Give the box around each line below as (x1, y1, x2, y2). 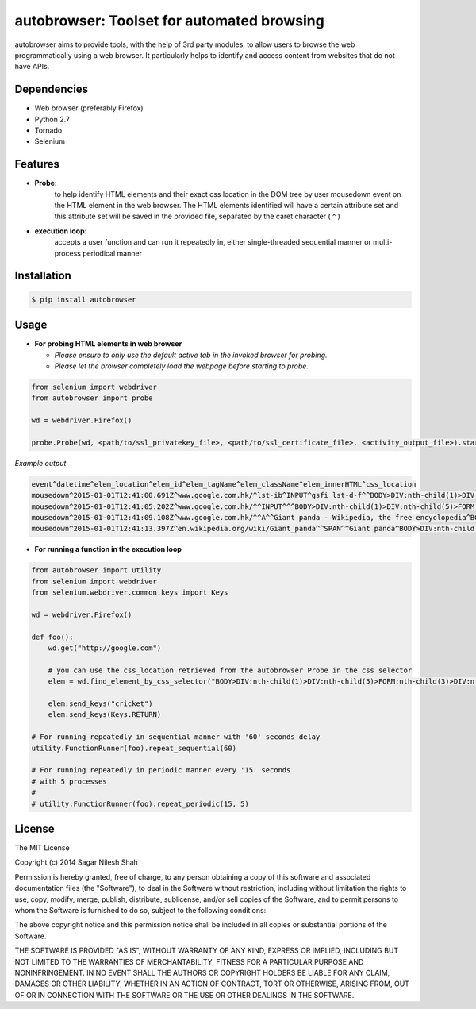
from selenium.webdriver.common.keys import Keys (31, 588, 228, 597)
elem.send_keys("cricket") (48, 699, 154, 708)
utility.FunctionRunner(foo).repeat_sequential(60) (31, 743, 237, 753)
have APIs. (14, 62, 50, 71)
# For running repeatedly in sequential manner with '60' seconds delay (31, 733, 321, 741)
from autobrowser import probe (31, 394, 154, 402)
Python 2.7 (34, 114, 71, 124)
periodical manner (82, 248, 143, 258)
